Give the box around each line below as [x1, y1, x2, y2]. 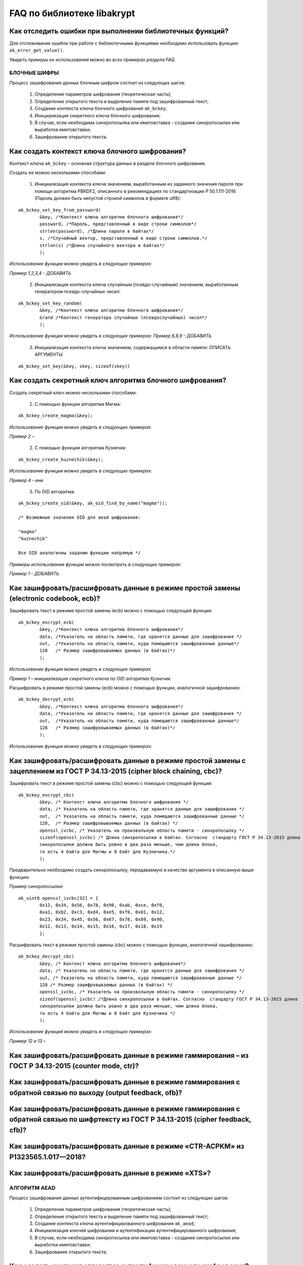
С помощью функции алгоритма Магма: [34, 401, 121, 407]
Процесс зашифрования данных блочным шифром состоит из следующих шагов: [9, 79, 185, 86]
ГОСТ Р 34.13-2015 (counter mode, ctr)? [9, 1062, 139, 1070]
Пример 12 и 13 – [9, 1038, 46, 1044]
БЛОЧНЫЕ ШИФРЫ [9, 69, 59, 76]
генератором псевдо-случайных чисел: [34, 288, 121, 294]
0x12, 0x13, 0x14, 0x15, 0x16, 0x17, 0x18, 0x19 [39, 923, 163, 930]
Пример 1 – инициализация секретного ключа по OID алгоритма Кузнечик [9, 676, 171, 682]
